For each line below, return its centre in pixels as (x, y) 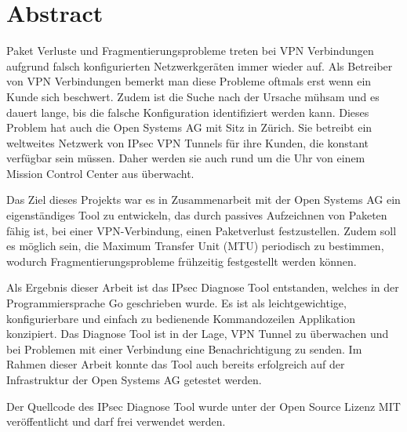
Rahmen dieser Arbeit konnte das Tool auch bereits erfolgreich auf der (176, 364)
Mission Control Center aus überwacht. (100, 173)
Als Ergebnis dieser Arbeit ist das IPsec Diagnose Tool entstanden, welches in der (203, 287)
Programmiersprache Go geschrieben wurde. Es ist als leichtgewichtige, (176, 303)
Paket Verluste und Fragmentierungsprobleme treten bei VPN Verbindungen (190, 51)
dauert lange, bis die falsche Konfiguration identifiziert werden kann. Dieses (188, 112)
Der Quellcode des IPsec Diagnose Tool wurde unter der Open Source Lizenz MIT (203, 406)
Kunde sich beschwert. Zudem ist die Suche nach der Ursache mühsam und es (193, 96)
